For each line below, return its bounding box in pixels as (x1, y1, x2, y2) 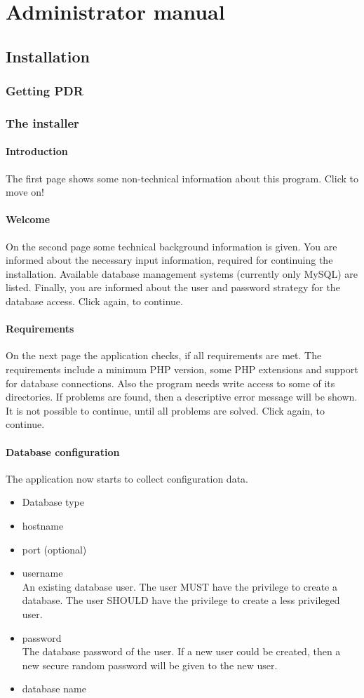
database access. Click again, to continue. (6, 294, 183, 308)
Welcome (6, 212, 50, 227)
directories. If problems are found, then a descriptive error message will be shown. (6, 389, 358, 404)
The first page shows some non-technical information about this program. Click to (6, 170, 358, 185)
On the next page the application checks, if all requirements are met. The (6, 348, 322, 363)
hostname (22, 518, 64, 532)
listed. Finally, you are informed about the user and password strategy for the (6, 280, 340, 295)
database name (22, 681, 86, 696)
